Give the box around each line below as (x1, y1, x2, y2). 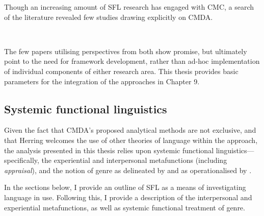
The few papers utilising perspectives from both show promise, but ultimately (4, 45, 247, 56)
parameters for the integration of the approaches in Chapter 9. (4, 76, 200, 86)
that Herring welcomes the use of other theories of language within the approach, (4, 134, 258, 145)
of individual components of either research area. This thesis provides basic (4, 65, 239, 76)
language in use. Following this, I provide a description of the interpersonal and (4, 191, 252, 202)
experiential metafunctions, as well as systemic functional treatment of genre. (4, 202, 245, 212)
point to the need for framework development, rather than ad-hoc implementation (4, 56, 260, 66)
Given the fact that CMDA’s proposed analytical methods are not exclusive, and (4, 125, 256, 135)
